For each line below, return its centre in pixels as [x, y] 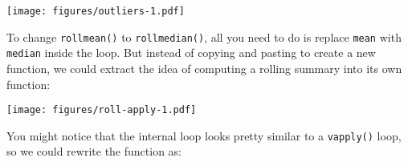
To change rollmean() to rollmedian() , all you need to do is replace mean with [204, 36]
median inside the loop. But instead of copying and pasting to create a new [191, 53]
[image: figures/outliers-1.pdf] [96, 11]
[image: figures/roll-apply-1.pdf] [102, 110]
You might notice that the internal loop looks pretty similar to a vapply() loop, [204, 135]
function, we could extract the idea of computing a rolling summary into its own [204, 68]
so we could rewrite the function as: [94, 151]
